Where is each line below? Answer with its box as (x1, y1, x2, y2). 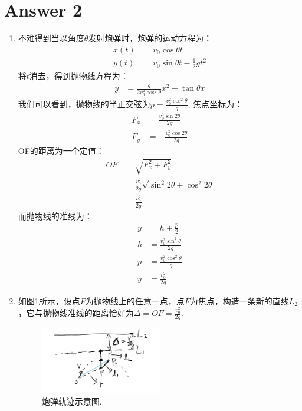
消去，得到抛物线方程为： (29, 70, 129, 82)
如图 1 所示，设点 (18, 294, 80, 307)
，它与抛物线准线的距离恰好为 (18, 307, 134, 319)
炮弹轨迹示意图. (41, 394, 102, 407)
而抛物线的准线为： (18, 209, 93, 222)
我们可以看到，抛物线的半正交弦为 (18, 97, 150, 110)
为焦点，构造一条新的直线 (189, 294, 289, 307)
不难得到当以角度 (18, 32, 84, 44)
